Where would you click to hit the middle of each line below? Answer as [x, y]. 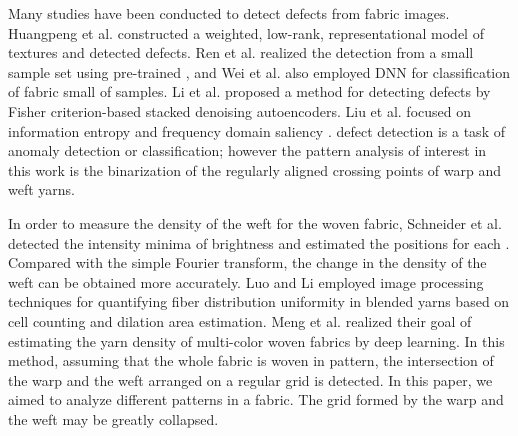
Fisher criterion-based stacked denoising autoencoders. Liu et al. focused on [240, 110]
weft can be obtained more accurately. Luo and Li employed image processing [246, 281]
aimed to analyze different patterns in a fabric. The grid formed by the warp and [256, 399]
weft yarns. [42, 189]
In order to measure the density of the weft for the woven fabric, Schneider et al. [255, 222]
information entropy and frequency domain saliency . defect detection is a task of [256, 130]
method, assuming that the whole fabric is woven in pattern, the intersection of [251, 360]
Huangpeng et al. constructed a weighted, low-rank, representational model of [246, 32]
